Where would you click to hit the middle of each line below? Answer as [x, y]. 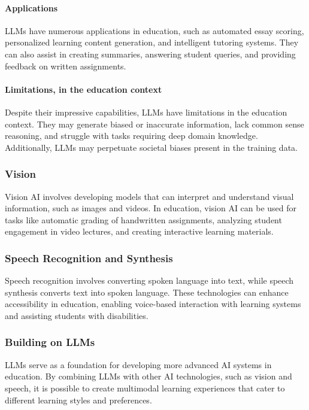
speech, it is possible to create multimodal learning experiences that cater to [145, 388]
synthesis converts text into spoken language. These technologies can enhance [147, 292]
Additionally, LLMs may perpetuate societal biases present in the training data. [151, 147]
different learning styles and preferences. [78, 400]
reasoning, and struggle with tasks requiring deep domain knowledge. [131, 136]
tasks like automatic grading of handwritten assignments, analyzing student [143, 219]
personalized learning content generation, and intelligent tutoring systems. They [152, 42]
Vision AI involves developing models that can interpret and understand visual [149, 196]
